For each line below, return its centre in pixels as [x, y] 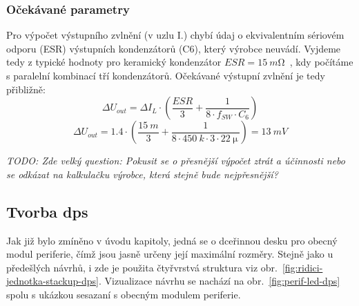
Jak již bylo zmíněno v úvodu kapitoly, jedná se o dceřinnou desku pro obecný [172, 240]
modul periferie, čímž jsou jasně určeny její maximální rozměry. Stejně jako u [170, 254]
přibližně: [26, 89]
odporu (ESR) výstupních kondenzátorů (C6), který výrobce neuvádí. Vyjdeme [174, 48]
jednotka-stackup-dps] [52, 281]
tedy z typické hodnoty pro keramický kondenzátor [114, 62]
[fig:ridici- [302, 267]
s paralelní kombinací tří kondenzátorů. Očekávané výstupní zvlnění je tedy [166, 75]
